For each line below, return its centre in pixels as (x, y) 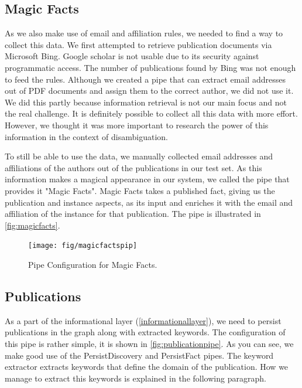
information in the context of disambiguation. (86, 136)
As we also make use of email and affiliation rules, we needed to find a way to (144, 33)
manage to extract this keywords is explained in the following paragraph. (135, 378)
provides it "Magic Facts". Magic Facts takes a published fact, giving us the (140, 190)
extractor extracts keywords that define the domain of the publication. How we (147, 367)
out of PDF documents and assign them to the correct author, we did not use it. (149, 91)
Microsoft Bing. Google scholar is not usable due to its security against (132, 56)
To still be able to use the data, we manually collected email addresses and (139, 156)
